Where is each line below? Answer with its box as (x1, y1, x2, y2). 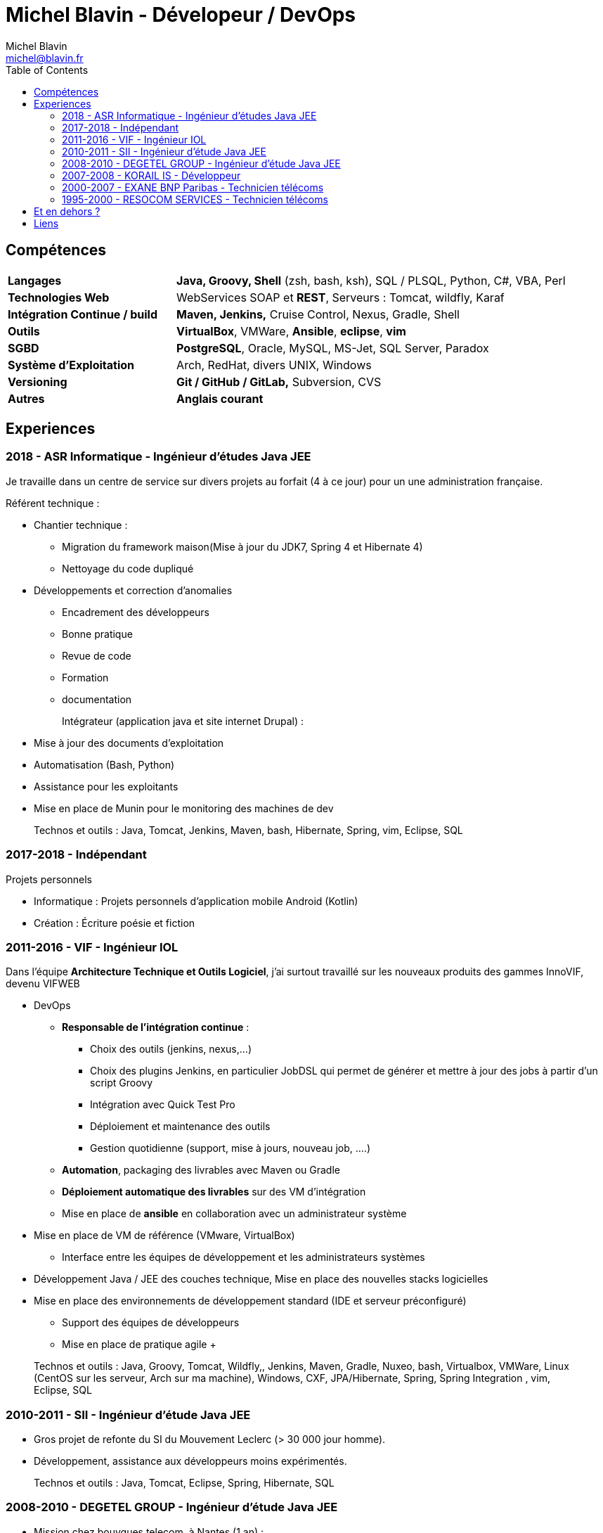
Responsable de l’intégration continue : (62, 1021, 249, 1034)
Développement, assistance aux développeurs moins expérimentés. (34, 1455, 347, 1468)
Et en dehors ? (34, 205, 100, 217)
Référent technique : (6, 496, 100, 509)
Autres (8, 391, 45, 406)
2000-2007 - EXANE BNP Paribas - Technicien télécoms (62, 181, 324, 193)
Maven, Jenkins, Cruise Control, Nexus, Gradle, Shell (176, 307, 460, 321)
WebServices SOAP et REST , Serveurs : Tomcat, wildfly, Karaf (176, 290, 505, 304)
